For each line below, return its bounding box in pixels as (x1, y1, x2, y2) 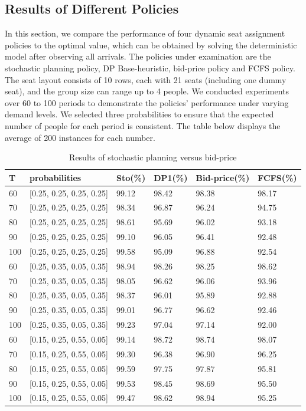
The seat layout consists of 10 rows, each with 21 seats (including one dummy (5, 73, 287, 86)
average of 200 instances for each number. (5, 131, 155, 143)
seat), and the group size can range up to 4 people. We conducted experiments (5, 85, 289, 97)
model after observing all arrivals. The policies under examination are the (5, 50, 271, 63)
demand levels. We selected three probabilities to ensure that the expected (5, 108, 274, 120)
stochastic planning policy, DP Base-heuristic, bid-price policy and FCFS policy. (5, 61, 295, 74)
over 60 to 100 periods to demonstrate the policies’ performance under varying (5, 96, 289, 108)
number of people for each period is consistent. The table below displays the (5, 119, 281, 131)
